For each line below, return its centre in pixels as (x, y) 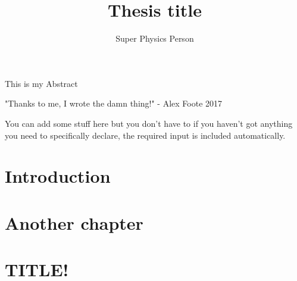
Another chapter (74, 222)
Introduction (58, 176)
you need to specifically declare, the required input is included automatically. (145, 135)
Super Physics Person (155, 38)
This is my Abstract (41, 83)
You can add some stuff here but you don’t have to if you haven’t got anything (149, 123)
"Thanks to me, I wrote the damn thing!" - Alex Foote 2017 (114, 103)
